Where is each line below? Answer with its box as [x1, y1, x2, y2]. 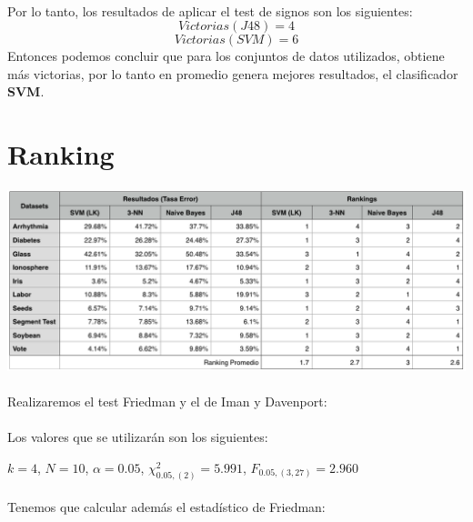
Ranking [7, 136, 115, 173]
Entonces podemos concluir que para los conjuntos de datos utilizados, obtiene [7, 46, 445, 65]
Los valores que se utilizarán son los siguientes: [7, 427, 268, 447]
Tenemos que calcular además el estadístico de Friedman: [7, 497, 326, 517]
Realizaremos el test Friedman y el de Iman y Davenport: [7, 391, 327, 410]
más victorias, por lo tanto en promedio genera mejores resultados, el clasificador [7, 64, 458, 83]
